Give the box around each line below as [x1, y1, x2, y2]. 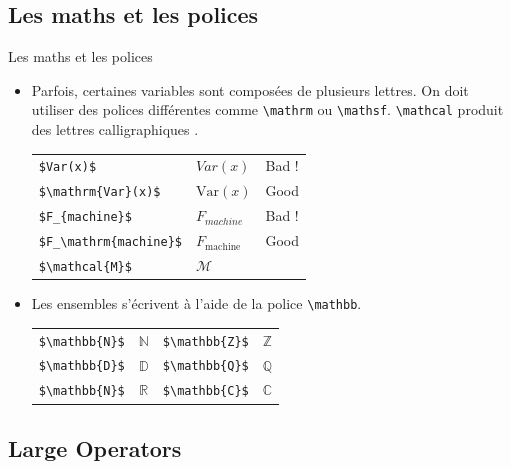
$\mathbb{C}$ [162, 384, 249, 399]
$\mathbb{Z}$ [162, 334, 249, 349]
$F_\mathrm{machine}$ [38, 235, 182, 250]
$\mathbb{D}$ [38, 359, 125, 374]
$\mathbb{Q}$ [162, 359, 249, 374]
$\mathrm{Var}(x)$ [38, 185, 161, 200]
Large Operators [8, 432, 182, 463]
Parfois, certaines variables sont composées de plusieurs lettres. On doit [31, 79, 469, 100]
